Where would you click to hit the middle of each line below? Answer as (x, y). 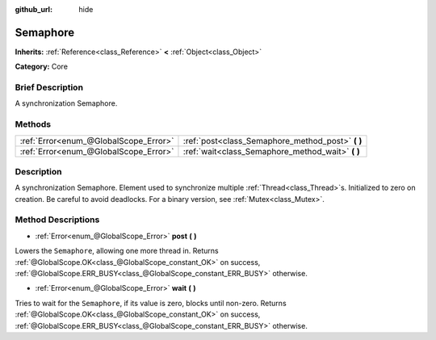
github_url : (34, 9)
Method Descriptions (57, 220)
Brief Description (49, 87)
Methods (33, 124)
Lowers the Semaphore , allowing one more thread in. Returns (117, 251)
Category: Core (42, 67)
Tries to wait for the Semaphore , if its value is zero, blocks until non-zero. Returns (151, 303)
